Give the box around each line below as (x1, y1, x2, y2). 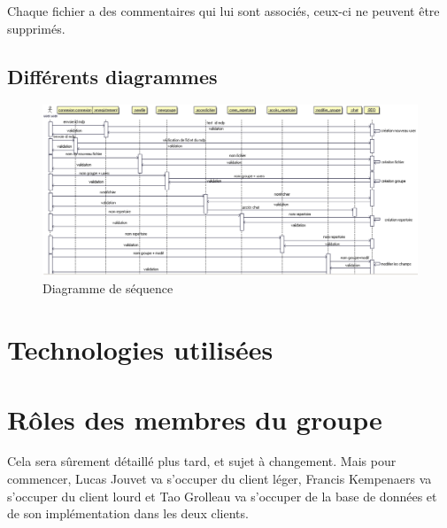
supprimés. (7, 19, 66, 37)
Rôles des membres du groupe (7, 400, 382, 437)
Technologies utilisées (7, 331, 274, 368)
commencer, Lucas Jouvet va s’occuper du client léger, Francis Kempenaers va (7, 470, 432, 488)
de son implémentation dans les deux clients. (7, 504, 249, 523)
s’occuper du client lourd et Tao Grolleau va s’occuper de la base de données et (7, 486, 437, 505)
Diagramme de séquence (42, 279, 173, 298)
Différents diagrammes (7, 62, 218, 89)
